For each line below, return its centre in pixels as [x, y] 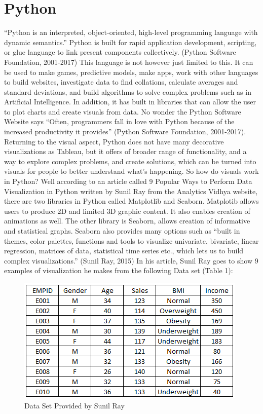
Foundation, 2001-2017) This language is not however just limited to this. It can [129, 62]
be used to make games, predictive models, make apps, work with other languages [131, 72]
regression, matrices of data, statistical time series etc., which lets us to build [124, 251]
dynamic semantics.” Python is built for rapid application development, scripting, [130, 42]
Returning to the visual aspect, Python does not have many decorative [114, 141]
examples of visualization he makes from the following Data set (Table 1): [119, 270]
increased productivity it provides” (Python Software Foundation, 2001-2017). [125, 131]
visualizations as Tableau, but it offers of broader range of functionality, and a [125, 151]
